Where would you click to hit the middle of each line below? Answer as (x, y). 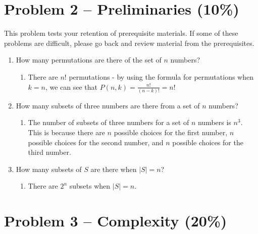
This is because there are (66, 132)
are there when (114, 169)
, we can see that (71, 86)
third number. (49, 152)
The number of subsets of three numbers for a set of (109, 122)
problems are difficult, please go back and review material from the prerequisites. (129, 43)
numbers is (214, 122)
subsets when (90, 186)
